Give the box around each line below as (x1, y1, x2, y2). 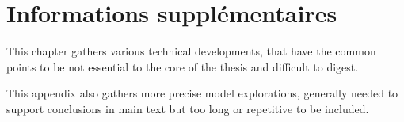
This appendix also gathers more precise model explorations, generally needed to (6, 85, 398, 101)
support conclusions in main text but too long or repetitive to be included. (6, 100, 369, 116)
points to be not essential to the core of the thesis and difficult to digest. (6, 58, 359, 74)
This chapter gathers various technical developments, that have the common (6, 43, 376, 59)
